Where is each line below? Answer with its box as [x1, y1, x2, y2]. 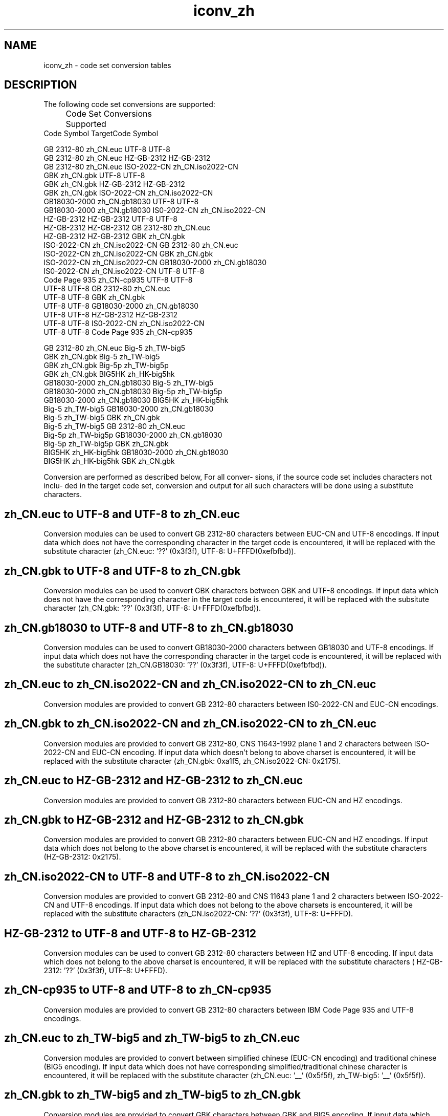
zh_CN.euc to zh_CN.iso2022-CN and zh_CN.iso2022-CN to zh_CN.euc [4, 678, 376, 691]
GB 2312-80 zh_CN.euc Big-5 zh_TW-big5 [43, 344, 186, 353]
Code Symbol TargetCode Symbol [43, 129, 159, 138]
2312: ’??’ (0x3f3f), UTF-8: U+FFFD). [43, 966, 168, 975]
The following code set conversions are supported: [43, 100, 215, 109]
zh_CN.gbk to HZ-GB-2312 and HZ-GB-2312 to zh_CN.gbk [4, 813, 304, 826]
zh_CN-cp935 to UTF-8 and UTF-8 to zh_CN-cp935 [4, 983, 272, 997]
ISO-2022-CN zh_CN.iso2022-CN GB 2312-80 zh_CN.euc [43, 241, 238, 250]
